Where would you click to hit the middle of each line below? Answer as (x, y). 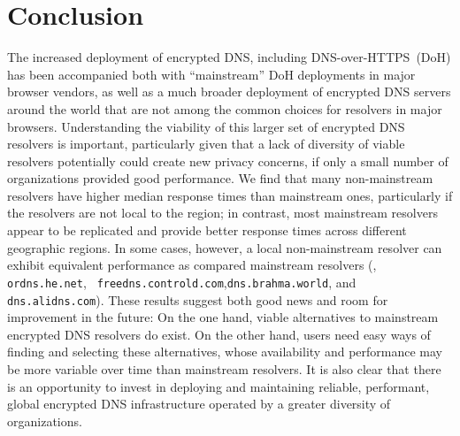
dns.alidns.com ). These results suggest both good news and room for (198, 299)
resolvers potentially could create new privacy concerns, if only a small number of (228, 161)
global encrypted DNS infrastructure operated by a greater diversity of (199, 404)
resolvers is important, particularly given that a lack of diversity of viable (206, 144)
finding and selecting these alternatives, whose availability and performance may (225, 352)
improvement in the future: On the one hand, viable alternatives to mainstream (223, 317)
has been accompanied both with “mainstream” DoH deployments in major (211, 74)
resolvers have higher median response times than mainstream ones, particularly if (230, 195)
